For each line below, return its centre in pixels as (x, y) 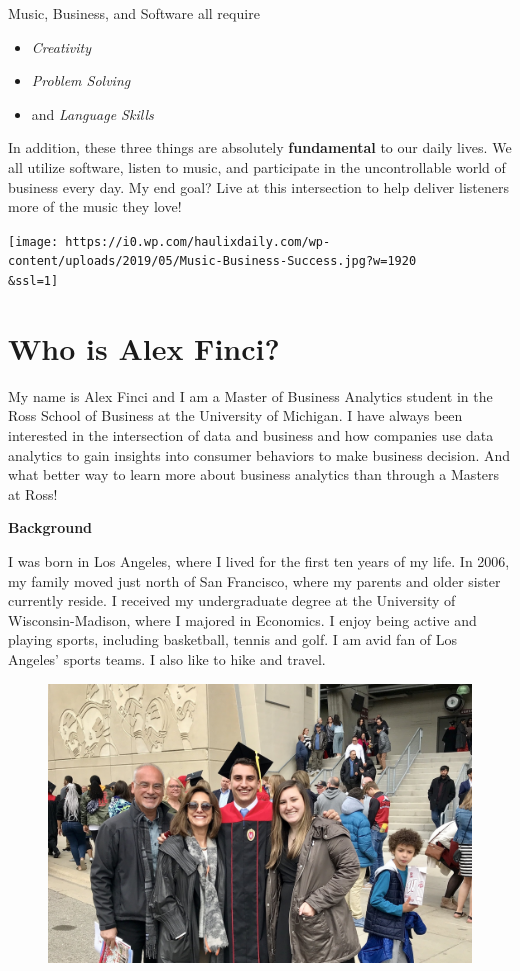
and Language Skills (92, 113)
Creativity (61, 46)
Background (50, 527)
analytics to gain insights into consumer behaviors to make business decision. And (259, 454)
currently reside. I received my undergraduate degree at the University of (232, 600)
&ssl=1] (33, 281)
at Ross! (33, 493)
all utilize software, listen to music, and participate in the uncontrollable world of (257, 166)
